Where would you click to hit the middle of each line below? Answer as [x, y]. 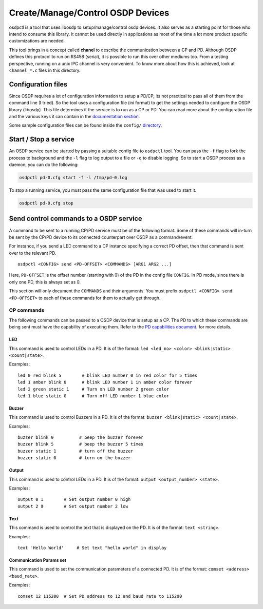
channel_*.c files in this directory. [45, 70]
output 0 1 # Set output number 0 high [74, 499]
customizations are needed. [37, 41]
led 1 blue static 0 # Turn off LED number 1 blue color [94, 396]
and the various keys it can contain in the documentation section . [75, 116]
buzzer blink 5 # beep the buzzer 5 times [81, 444]
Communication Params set [38, 560]
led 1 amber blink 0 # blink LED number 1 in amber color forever [105, 382]
